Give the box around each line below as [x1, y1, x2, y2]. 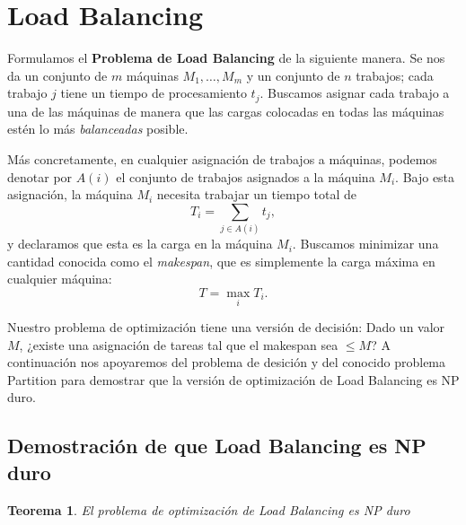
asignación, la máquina [7, 185, 133, 204]
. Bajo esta [395, 167, 455, 186]
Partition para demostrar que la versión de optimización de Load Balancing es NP [7, 370, 460, 389]
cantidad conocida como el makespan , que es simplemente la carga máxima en [7, 251, 435, 270]
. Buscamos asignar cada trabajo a [259, 83, 450, 102]
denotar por [7, 167, 73, 186]
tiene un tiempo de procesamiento [60, 83, 247, 102]
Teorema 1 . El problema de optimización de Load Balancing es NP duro [7, 500, 410, 519]
